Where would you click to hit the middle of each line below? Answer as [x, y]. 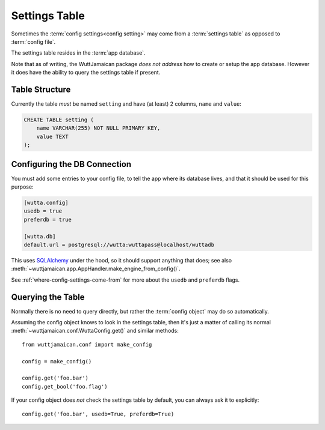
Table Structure [41, 89]
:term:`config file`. [33, 41]
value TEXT [52, 136]
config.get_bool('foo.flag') [65, 386]
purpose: [22, 187]
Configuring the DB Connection [71, 164]
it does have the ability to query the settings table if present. [86, 73]
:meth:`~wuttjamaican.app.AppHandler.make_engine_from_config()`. [96, 269]
